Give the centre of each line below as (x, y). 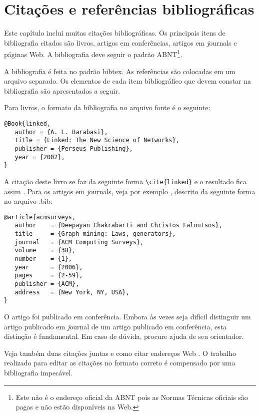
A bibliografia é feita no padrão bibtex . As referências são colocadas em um (120, 71)
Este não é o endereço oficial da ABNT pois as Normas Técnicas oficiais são (132, 397)
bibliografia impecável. (38, 372)
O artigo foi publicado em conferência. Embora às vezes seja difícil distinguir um (127, 316)
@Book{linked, (27, 123)
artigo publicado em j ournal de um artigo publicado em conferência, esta (115, 326)
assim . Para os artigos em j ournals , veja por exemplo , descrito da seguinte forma (130, 191)
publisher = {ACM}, (47, 284)
